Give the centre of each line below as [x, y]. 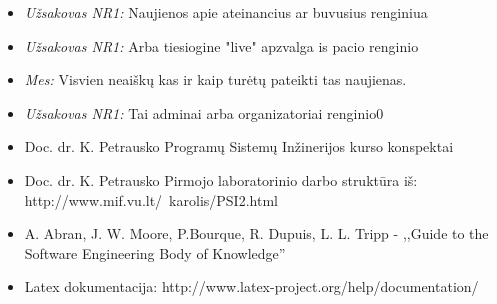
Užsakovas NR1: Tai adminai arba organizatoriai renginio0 [204, 112]
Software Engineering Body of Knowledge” [155, 252]
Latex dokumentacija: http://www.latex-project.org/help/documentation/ [251, 286]
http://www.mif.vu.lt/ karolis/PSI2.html [151, 199]
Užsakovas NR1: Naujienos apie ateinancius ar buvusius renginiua [226, 12]
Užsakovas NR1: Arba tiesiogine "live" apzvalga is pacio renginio [221, 45]
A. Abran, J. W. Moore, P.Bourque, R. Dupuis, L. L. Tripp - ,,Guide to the [256, 233]
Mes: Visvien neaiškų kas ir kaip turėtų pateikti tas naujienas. [215, 79]
